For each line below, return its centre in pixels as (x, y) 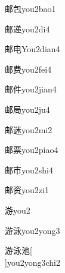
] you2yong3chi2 (32, 262)
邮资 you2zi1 (27, 190)
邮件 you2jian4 (31, 89)
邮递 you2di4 (27, 28)
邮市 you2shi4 (29, 169)
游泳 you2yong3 (32, 230)
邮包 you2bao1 (30, 8)
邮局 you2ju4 (27, 109)
